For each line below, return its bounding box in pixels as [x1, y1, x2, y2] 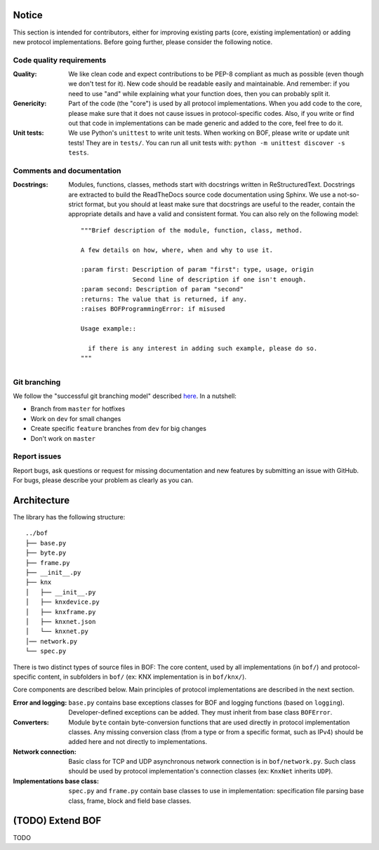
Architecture [13, 495, 70, 506]
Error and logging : [13, 698, 67, 707]
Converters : [13, 718, 49, 726]
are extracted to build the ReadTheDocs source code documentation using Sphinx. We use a [68, 190, 336, 199]
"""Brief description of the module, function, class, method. [81, 226, 303, 234]
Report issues [13, 451, 62, 461]
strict [68, 200, 84, 208]
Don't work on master [30, 434, 96, 442]
